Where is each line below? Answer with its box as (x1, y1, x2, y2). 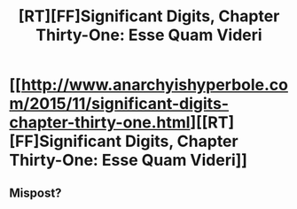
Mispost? (9, 185, 62, 200)
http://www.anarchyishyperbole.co (20, 75, 288, 95)
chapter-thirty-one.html (9, 112, 191, 133)
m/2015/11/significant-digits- (9, 94, 229, 114)
